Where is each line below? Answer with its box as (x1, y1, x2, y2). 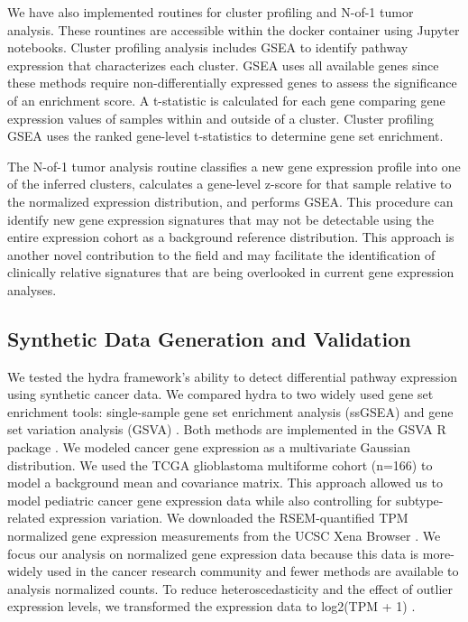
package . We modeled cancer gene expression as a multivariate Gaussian (7, 438, 411, 457)
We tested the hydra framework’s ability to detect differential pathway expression (7, 367, 458, 385)
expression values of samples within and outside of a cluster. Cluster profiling (7, 108, 434, 127)
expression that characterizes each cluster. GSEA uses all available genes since (7, 55, 439, 74)
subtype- (395, 490, 444, 509)
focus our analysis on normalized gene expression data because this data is (7, 543, 419, 562)
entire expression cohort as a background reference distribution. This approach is (7, 227, 454, 246)
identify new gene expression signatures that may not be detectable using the (7, 209, 434, 228)
